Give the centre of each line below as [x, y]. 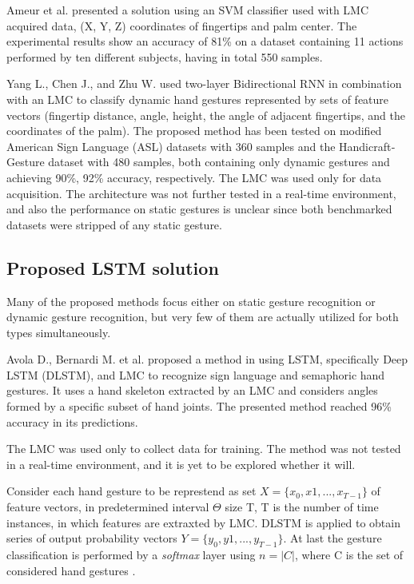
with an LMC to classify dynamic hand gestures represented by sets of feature [198, 99]
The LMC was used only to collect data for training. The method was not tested [204, 449]
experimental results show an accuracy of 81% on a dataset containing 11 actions [205, 41]
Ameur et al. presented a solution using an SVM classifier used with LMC [188, 10]
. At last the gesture [332, 538]
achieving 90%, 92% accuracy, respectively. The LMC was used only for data [194, 177]
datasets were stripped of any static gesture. [114, 224]
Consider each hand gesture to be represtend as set [131, 491]
